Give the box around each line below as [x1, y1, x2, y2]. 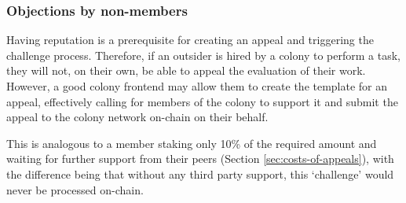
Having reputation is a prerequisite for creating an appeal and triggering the [6, 31, 374, 48]
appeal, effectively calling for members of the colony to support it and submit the [6, 93, 398, 109]
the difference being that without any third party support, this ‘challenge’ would [6, 165, 394, 182]
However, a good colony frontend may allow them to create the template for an [6, 78, 388, 94]
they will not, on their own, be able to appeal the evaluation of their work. [6, 62, 366, 79]
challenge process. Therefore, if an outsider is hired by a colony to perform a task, [6, 46, 401, 63]
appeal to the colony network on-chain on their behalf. [6, 109, 269, 125]
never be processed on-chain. [6, 181, 144, 197]
